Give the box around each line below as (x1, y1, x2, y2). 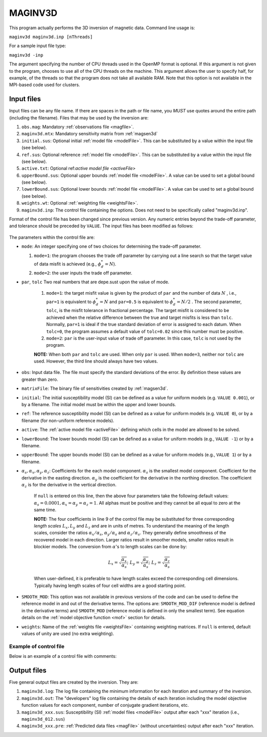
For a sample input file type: (9, 43, 66, 49)
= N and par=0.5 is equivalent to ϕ (99, 299, 173, 305)
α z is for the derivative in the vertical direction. (21, 481, 117, 489)
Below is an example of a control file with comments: (9, 653, 117, 659)
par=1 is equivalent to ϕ (46, 299, 96, 305)
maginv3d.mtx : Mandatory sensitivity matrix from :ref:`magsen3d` (21, 131, 158, 137)
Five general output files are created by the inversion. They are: (9, 679, 138, 685)
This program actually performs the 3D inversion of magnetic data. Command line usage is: (9, 25, 195, 31)
